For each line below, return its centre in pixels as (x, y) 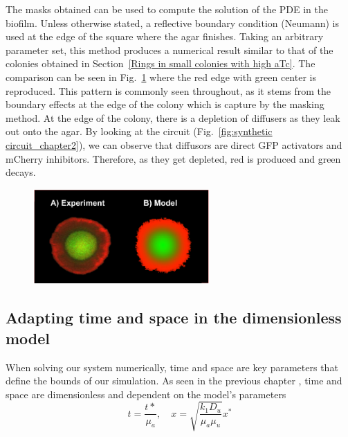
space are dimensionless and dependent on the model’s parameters (146, 394)
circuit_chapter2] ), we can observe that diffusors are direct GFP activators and (174, 144)
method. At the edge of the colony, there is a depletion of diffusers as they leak (173, 117)
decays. (21, 172)
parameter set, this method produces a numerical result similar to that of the (170, 50)
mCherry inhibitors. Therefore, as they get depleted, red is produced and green (173, 158)
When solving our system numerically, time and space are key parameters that (172, 367)
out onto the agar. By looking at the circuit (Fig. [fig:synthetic (139, 131)
